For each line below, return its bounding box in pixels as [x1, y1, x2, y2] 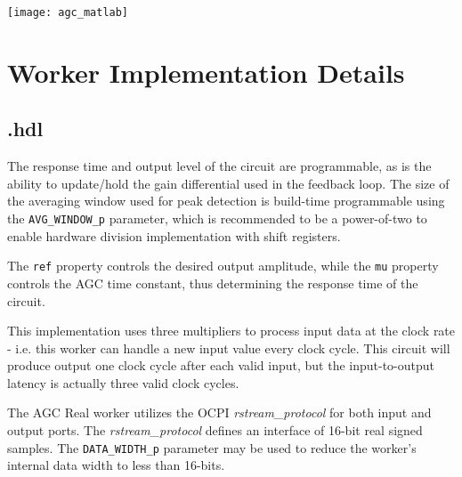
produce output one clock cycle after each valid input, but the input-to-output [7, 356, 435, 375]
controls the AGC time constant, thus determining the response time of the [7, 273, 418, 292]
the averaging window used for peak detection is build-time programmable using [7, 191, 445, 210]
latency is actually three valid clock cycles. [7, 373, 239, 392]
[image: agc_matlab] [7, 6, 129, 19]
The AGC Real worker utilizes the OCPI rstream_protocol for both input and [7, 403, 432, 422]
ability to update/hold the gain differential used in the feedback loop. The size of [7, 174, 450, 192]
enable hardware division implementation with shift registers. [7, 226, 341, 245]
